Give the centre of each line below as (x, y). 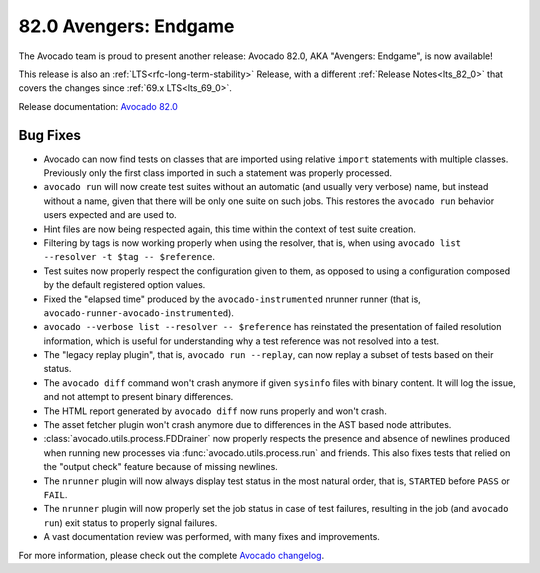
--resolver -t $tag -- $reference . (129, 257)
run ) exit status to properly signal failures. (130, 522)
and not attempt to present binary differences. (138, 397)
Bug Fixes (50, 135)
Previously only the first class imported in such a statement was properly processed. (218, 173)
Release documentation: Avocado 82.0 (98, 106)
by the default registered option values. (124, 285)
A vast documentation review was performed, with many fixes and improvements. (211, 537)
